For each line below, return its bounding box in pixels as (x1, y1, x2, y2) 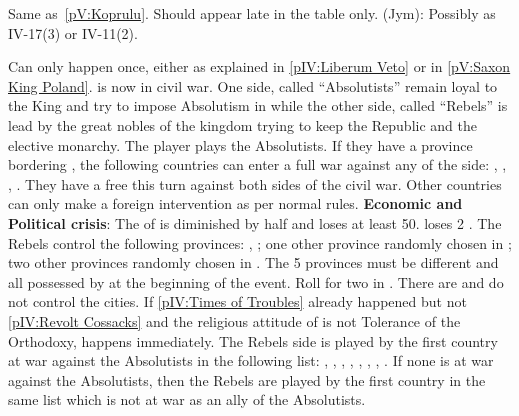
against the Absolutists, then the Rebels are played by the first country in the (8, 369, 486, 390)
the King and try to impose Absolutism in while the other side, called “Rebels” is (8, 95, 508, 116)
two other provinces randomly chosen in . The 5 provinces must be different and (8, 252, 499, 273)
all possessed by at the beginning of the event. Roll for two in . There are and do (8, 271, 504, 292)
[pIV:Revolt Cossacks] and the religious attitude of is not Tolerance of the (8, 310, 461, 331)
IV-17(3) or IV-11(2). (8, 22, 138, 43)
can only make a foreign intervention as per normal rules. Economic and (8, 193, 463, 214)
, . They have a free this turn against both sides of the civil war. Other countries (8, 173, 502, 194)
